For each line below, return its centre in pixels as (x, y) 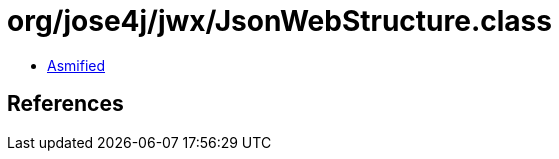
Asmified (76, 65)
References (65, 104)
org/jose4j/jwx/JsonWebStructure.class (279, 21)
